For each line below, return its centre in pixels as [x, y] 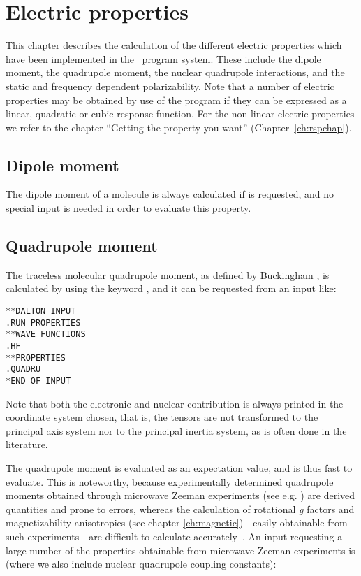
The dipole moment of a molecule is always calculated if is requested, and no [170, 194]
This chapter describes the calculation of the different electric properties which [174, 45]
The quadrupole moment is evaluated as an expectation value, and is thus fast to [179, 468]
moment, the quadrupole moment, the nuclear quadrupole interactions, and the [175, 72]
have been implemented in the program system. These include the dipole [163, 58]
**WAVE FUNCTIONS [46, 334]
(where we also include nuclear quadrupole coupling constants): [141, 564]
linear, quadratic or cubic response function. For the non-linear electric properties [180, 114]
